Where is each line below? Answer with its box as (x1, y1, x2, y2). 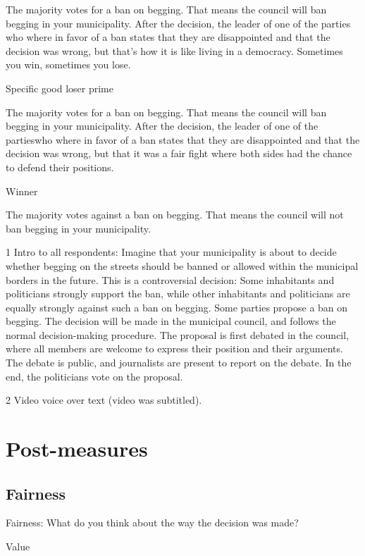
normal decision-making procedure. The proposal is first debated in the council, (6, 327, 349, 342)
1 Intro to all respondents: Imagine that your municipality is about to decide (6, 245, 337, 259)
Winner (6, 183, 38, 198)
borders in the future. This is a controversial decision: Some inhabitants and (6, 272, 335, 287)
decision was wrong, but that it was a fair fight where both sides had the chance (6, 146, 352, 161)
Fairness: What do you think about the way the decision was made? (6, 515, 299, 530)
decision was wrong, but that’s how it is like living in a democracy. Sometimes (6, 43, 343, 58)
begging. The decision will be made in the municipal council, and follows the (6, 314, 336, 328)
